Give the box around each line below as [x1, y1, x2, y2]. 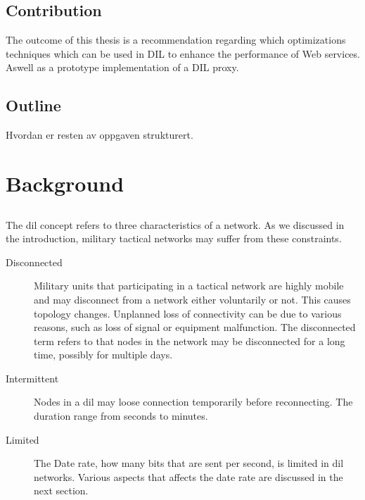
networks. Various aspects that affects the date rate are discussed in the [34, 469, 343, 484]
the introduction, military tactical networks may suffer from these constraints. [6, 231, 342, 246]
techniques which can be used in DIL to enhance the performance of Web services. [6, 46, 360, 61]
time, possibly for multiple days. [34, 347, 173, 362]
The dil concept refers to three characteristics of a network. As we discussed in [6, 217, 345, 232]
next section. [34, 483, 89, 498]
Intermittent [6, 370, 59, 385]
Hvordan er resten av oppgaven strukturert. [6, 127, 193, 142]
